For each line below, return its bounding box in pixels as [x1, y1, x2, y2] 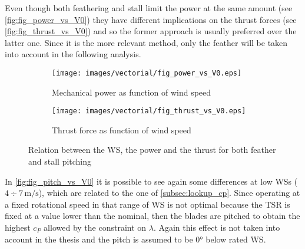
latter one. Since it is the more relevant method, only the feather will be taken [5, 36, 288, 48]
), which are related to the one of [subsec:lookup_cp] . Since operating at [38, 186, 300, 199]
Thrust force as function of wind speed [52, 123, 191, 136]
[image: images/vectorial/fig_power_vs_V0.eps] [52, 68, 242, 77]
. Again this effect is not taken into [153, 221, 280, 234]
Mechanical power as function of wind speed [52, 86, 211, 98]
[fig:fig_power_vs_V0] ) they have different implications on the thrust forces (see [5, 13, 297, 25]
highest [5, 221, 31, 234]
